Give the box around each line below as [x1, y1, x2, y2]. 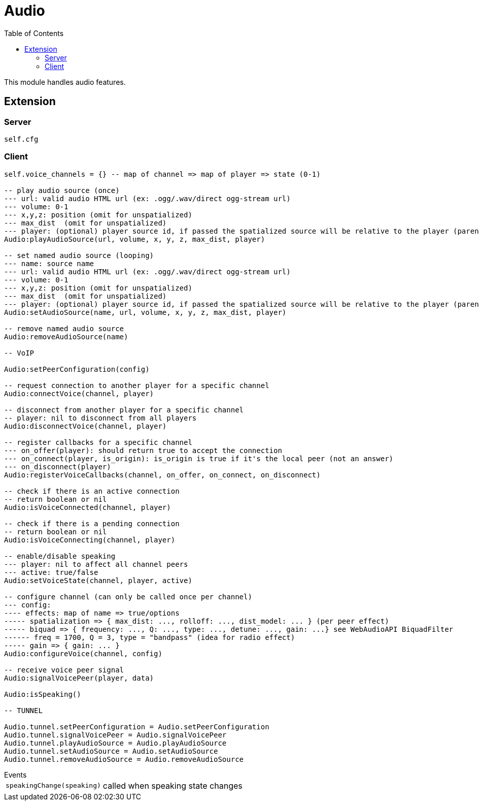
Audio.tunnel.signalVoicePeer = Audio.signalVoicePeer [4, 730, 227, 739]
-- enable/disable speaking [4, 552, 116, 560]
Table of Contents [4, 28, 64, 38]
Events [4, 770, 27, 779]
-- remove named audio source [4, 324, 124, 333]
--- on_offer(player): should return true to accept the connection [4, 446, 282, 455]
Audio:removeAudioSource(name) [4, 332, 128, 341]
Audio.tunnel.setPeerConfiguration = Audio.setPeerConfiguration [4, 722, 269, 731]
